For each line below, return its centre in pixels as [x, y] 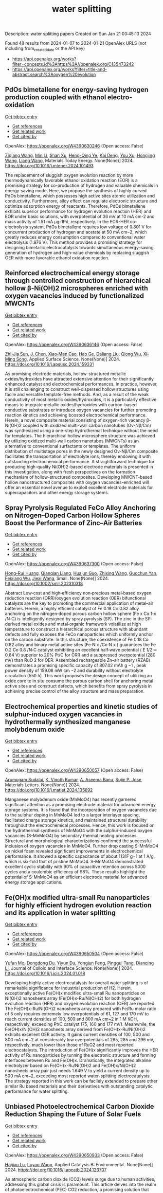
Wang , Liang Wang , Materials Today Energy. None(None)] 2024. [69, 160]
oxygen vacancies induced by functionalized [75, 296]
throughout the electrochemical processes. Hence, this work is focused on [80, 825]
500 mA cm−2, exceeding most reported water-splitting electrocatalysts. [78, 1076]
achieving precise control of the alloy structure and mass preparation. [75, 691]
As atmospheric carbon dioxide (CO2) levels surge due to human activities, [80, 1179]
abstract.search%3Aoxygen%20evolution [54, 74]
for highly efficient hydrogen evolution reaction [78, 905]
